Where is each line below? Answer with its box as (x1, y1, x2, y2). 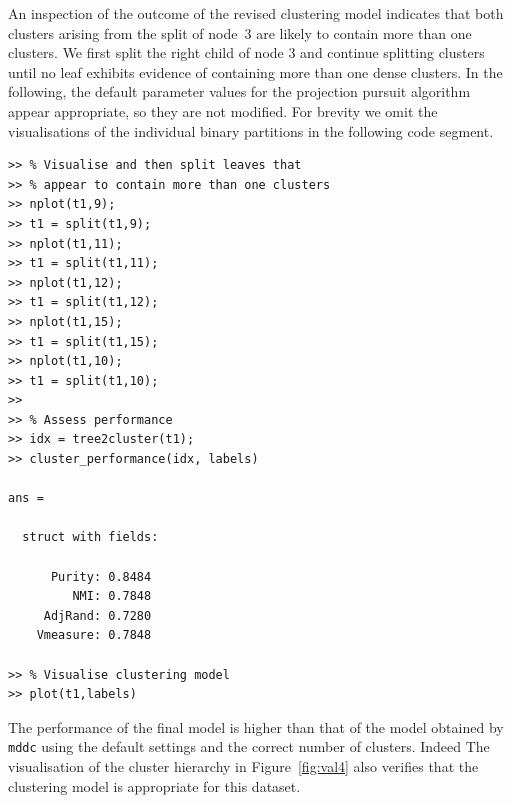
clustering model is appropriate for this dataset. (8, 775, 301, 796)
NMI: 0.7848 (72, 589, 152, 604)
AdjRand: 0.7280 (43, 608, 152, 623)
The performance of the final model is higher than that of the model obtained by (8, 716, 504, 737)
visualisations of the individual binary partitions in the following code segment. (8, 120, 494, 141)
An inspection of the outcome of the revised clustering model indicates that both (8, 3, 504, 23)
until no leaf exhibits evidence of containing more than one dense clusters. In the (8, 61, 503, 82)
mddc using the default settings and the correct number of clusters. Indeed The (8, 736, 490, 757)
